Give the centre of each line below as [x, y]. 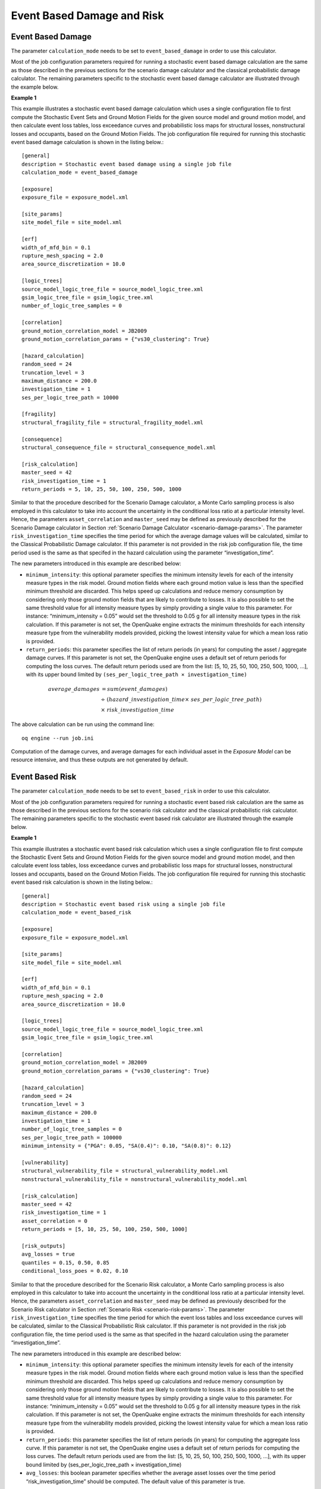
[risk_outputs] [44, 1246]
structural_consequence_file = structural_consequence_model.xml [119, 448]
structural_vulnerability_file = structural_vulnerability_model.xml [125, 1171]
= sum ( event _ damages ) [134, 689]
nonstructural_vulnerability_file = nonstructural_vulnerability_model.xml [134, 1179]
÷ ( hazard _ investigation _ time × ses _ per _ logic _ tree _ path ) [181, 700]
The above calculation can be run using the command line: [83, 724]
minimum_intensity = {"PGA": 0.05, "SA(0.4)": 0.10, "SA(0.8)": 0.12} [127, 1146]
